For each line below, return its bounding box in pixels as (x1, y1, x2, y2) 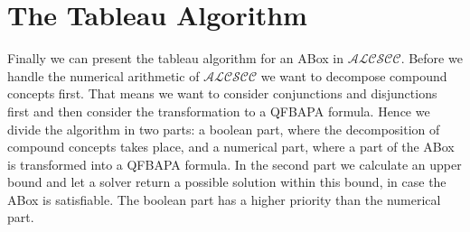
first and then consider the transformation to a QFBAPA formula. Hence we (7, 101, 430, 120)
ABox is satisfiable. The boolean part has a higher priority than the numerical (7, 190, 441, 209)
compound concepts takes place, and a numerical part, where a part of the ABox (7, 137, 455, 156)
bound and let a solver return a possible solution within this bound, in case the (7, 172, 446, 191)
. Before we (400, 49, 463, 68)
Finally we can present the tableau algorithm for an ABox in (7, 49, 343, 68)
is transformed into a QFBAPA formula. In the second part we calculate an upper (7, 154, 462, 173)
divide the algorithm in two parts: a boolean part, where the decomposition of (7, 119, 440, 138)
